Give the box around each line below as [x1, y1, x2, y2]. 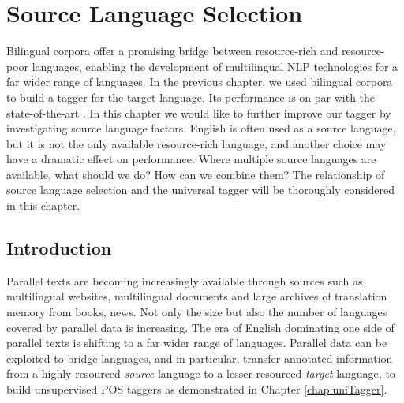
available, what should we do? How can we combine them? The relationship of [6, 166, 385, 182]
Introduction [6, 236, 112, 260]
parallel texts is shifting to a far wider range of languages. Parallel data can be [6, 334, 387, 351]
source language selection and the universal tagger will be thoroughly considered [6, 181, 395, 198]
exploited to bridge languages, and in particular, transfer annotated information [6, 349, 393, 366]
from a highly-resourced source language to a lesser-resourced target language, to [6, 365, 395, 382]
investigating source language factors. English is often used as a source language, [6, 120, 396, 136]
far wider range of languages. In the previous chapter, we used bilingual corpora [6, 73, 393, 90]
